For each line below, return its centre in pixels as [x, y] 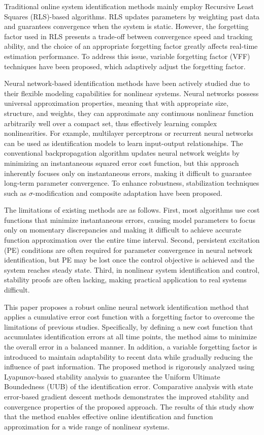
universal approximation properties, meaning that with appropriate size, [116, 103]
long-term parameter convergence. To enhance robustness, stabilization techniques [132, 183]
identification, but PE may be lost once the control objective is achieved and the [129, 260]
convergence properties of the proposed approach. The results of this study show [129, 406]
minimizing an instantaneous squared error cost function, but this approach [122, 163]
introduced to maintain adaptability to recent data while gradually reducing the [128, 356]
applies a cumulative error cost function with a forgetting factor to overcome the [129, 317]
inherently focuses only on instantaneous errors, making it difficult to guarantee [128, 173]
